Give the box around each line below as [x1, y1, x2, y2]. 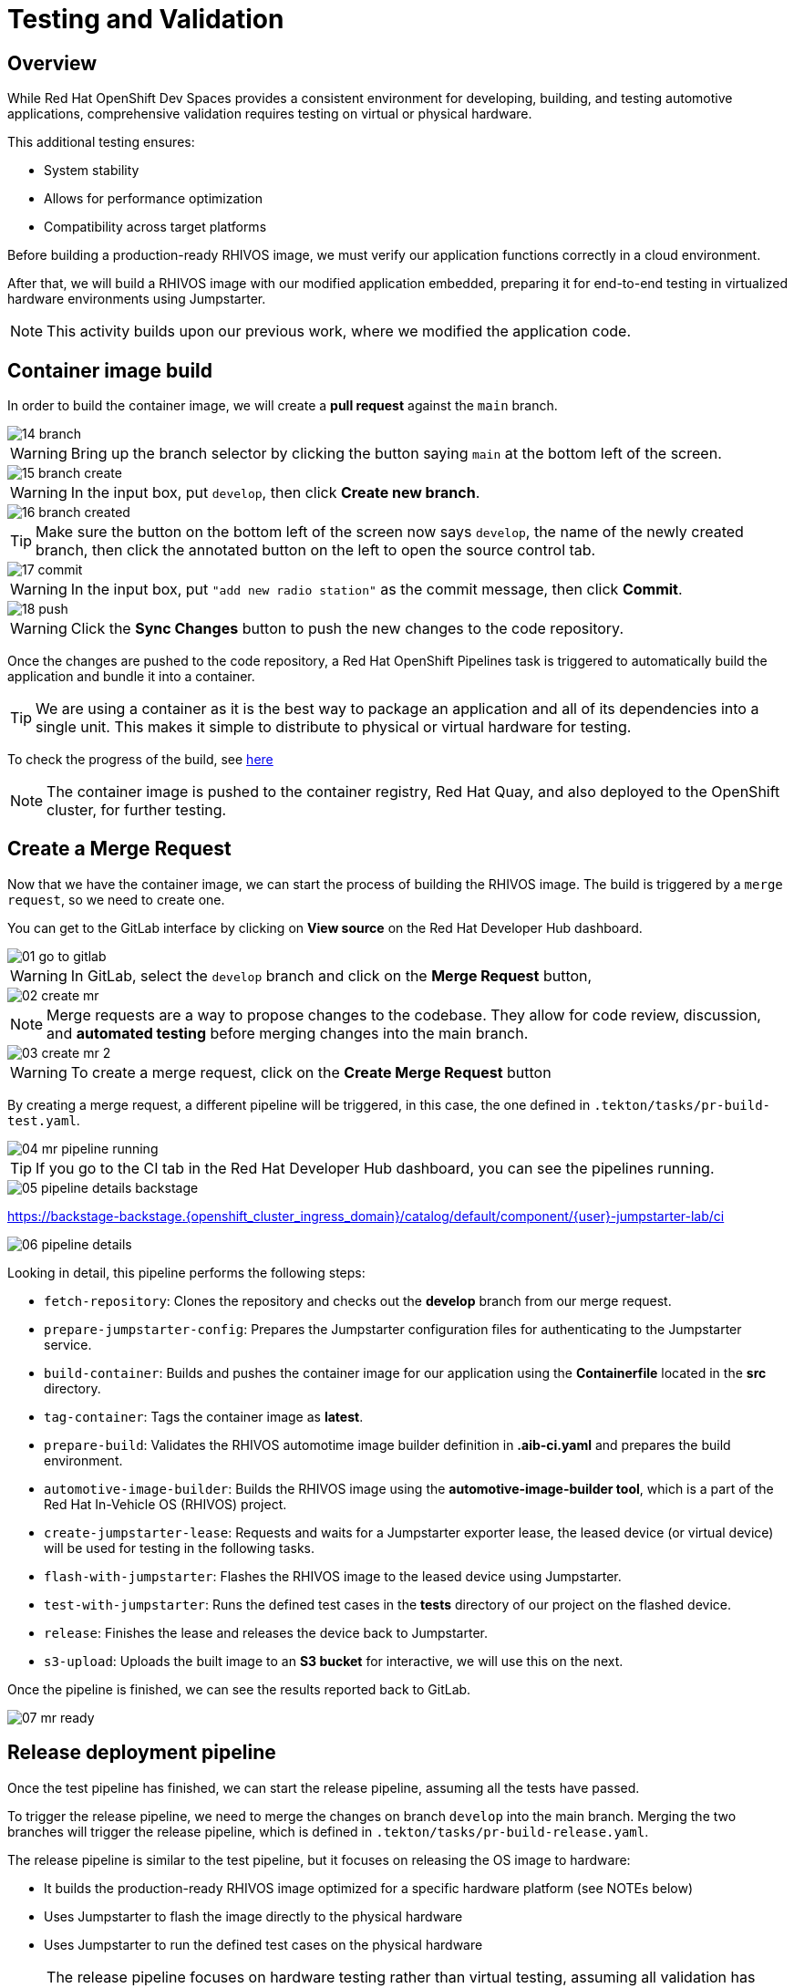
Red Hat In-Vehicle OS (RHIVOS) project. [44, 1496, 287, 1512]
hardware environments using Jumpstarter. [7, 291, 266, 307]
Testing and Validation [7, 4, 284, 35]
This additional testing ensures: [7, 134, 195, 150]
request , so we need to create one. [7, 891, 225, 907]
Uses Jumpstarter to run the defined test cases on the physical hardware [44, 1936, 483, 1952]
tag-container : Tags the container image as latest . [44, 1408, 364, 1424]
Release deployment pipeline [7, 1741, 276, 1765]
